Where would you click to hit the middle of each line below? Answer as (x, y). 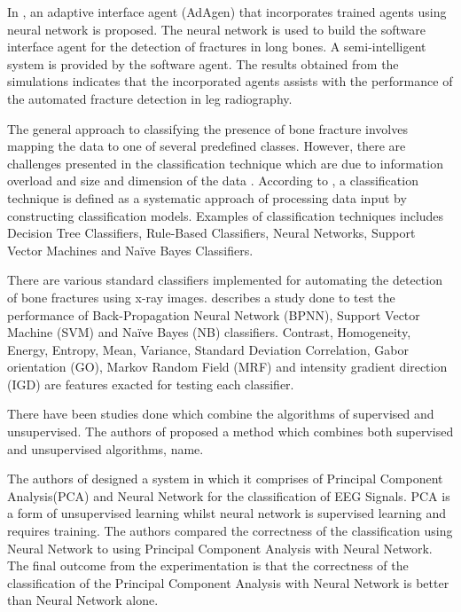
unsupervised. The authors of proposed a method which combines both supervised (230, 432)
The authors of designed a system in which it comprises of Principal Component (225, 479)
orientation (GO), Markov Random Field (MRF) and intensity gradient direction (227, 367)
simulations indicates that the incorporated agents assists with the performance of (230, 81)
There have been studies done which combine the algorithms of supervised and (221, 414)
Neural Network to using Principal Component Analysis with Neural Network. (220, 548)
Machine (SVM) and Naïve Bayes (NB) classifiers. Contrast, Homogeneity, (209, 332)
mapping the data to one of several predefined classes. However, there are (207, 146)
